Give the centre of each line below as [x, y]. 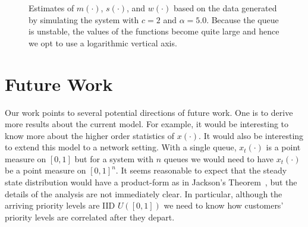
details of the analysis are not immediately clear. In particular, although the [144, 193]
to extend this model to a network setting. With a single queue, [121, 147]
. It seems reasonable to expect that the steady [201, 170]
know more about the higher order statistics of [90, 135]
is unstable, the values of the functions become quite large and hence [154, 31]
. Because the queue [243, 19]
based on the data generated [225, 8]
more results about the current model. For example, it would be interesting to [147, 124]
